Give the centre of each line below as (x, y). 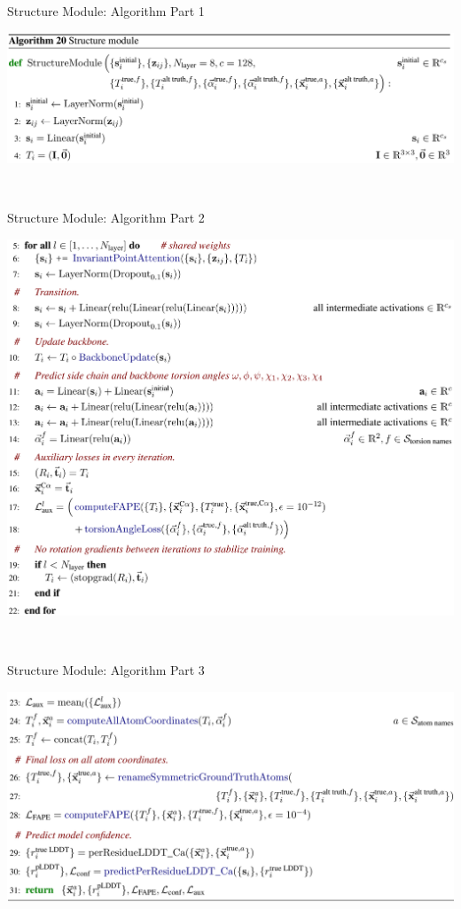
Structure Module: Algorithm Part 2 (106, 217)
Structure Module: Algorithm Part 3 (106, 669)
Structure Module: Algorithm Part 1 (106, 11)
